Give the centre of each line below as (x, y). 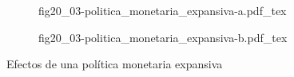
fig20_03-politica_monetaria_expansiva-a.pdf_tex (163, 10)
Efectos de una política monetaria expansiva (115, 64)
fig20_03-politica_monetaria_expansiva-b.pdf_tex (163, 37)
